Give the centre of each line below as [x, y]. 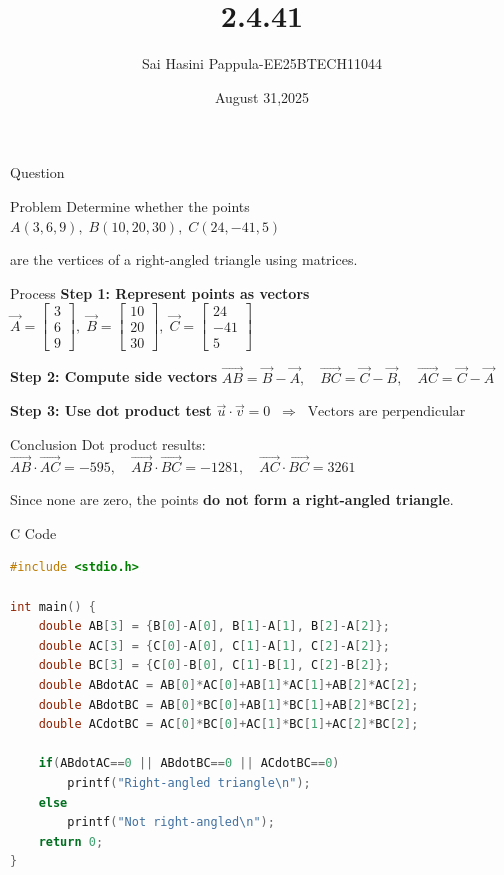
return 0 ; [71, 841]
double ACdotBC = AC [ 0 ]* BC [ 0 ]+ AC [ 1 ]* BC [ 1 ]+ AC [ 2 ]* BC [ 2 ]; [228, 724]
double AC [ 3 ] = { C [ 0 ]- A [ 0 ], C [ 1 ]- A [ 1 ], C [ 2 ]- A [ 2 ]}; [214, 645]
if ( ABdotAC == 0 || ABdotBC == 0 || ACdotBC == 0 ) [189, 763]
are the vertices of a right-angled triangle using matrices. [184, 259]
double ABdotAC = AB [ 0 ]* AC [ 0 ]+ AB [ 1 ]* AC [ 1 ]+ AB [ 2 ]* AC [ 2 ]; [228, 684]
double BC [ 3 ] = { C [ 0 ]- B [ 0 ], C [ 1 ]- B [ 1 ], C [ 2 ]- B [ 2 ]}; [214, 665]
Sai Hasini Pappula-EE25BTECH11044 [262, 63]
